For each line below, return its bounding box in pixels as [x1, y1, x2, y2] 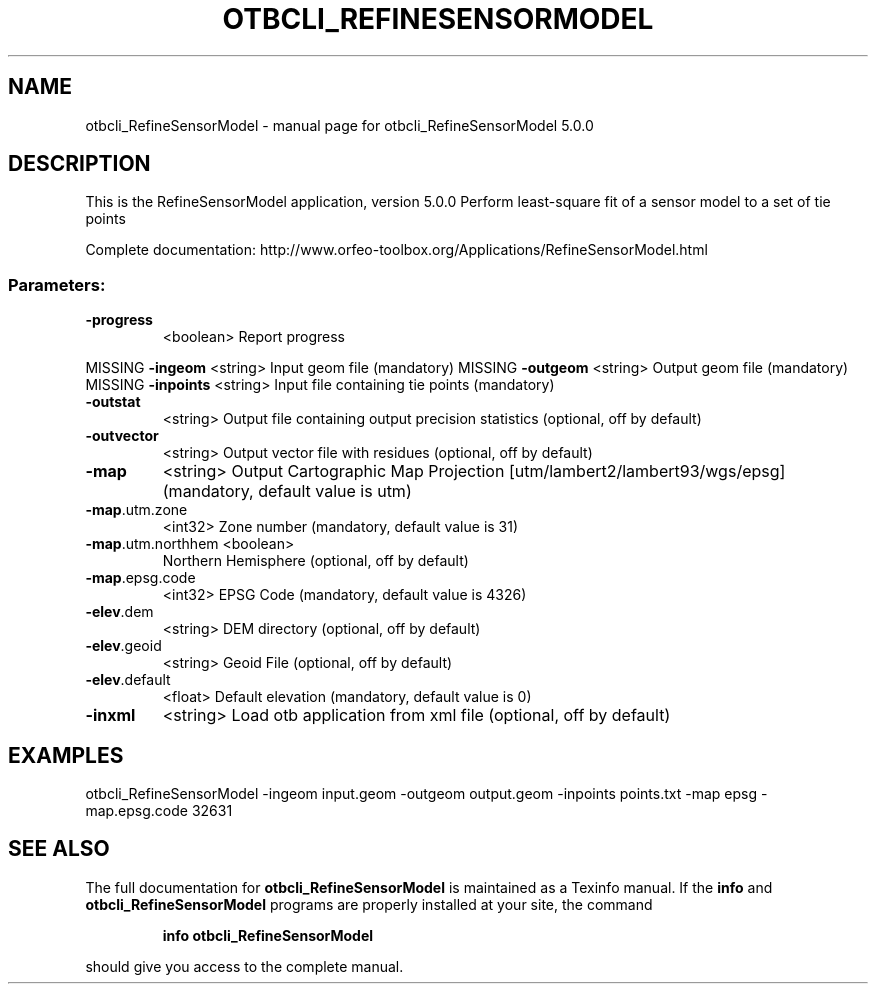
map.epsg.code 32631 [85, 802, 233, 820]
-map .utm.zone [85, 501, 188, 519]
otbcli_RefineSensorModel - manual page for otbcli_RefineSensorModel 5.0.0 [85, 116, 594, 134]
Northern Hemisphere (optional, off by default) [162, 552, 469, 570]
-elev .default [85, 671, 171, 689]
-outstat [85, 393, 141, 411]
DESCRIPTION [8, 151, 151, 177]
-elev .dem [85, 603, 154, 621]
